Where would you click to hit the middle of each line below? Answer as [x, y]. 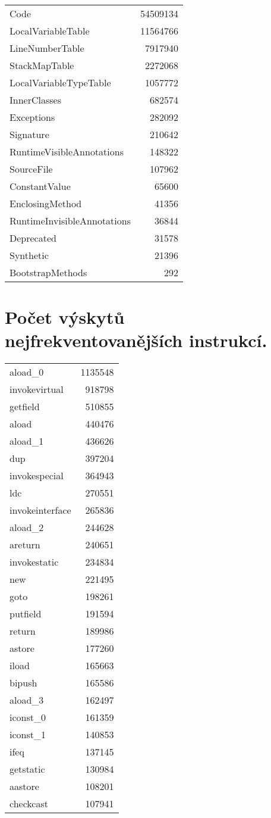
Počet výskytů [65, 317]
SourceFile [31, 169]
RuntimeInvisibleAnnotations [70, 221]
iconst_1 [28, 735]
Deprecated [33, 238]
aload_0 [27, 372]
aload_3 [27, 700]
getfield [25, 407]
